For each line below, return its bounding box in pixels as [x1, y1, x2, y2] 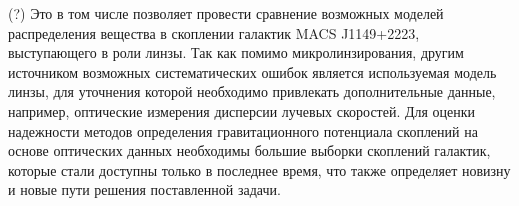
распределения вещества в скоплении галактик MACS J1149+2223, [8, 22, 420, 43]
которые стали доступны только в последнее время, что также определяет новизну [8, 159, 511, 180]
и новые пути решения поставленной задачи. [8, 179, 281, 200]
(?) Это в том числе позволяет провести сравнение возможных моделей [8, 3, 444, 23]
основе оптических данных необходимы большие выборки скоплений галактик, [8, 140, 491, 161]
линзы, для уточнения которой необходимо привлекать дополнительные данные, [8, 81, 496, 102]
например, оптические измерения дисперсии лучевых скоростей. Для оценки [8, 100, 476, 121]
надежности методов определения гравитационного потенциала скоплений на [8, 120, 478, 141]
